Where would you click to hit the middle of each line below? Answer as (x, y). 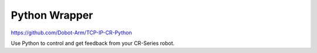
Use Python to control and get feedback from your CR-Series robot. (93, 43)
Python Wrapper (52, 15)
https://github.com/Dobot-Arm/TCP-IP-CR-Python (71, 33)
